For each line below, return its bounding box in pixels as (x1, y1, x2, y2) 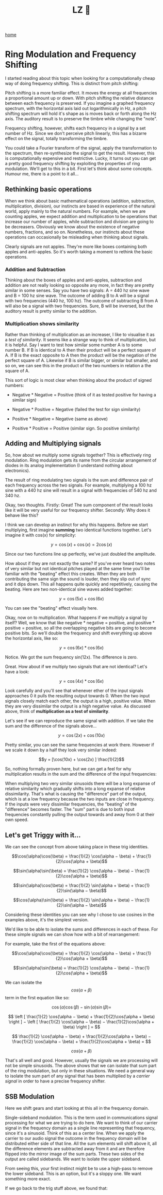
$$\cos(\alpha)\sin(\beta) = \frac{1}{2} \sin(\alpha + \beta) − (13, 897, 134, 903)
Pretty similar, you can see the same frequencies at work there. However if (5, 742, 154, 748)
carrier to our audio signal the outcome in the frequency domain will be (5, 1135, 147, 1141)
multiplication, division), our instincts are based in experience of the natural (5, 203, 156, 209)
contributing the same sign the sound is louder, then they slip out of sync (5, 576, 151, 582)
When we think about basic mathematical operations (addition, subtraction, (5, 198, 155, 204)
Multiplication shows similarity (5, 320, 79, 327)
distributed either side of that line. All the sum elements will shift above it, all (5, 1140, 157, 1146)
